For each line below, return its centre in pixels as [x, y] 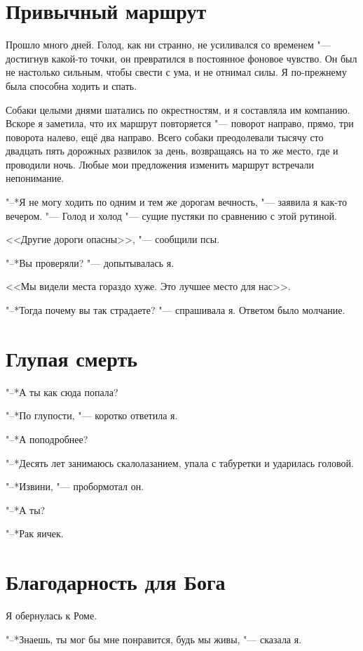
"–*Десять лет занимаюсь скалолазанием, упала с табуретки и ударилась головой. [180, 462]
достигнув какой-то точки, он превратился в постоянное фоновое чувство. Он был [181, 58]
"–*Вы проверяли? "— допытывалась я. [90, 262]
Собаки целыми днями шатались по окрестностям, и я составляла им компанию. [178, 109]
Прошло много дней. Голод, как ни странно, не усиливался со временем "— [168, 45]
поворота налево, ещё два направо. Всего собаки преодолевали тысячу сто [165, 137]
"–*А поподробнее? [47, 439]
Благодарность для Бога [116, 582]
